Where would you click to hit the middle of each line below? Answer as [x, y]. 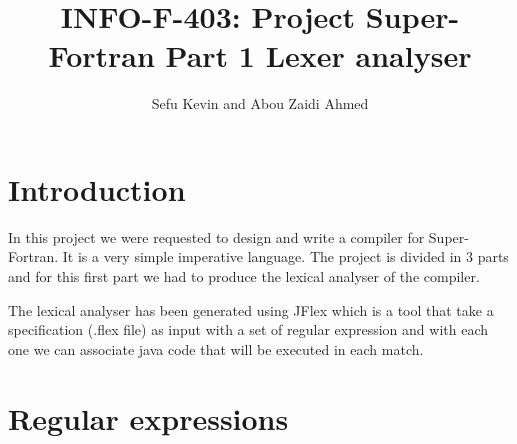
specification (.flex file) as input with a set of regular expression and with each [248, 329]
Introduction [97, 188]
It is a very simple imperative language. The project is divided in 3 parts [285, 256]
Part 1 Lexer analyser [318, 55]
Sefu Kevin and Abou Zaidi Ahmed [260, 103]
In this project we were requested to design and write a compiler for [216, 236]
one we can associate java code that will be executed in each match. [216, 348]
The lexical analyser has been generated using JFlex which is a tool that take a [251, 309]
